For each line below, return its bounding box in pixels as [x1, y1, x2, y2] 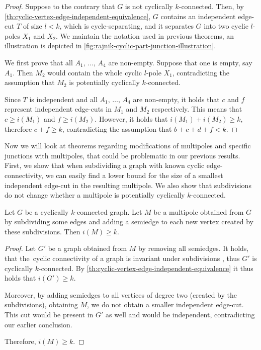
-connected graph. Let [74, 206, 142, 217]
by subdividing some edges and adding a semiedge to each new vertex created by [5, 216, 254, 227]
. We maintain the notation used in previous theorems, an [55, 30, 234, 41]
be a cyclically [25, 206, 69, 217]
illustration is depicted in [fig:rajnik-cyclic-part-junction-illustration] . [5, 40, 216, 51]
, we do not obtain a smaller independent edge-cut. [86, 299, 244, 310]
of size [23, 21, 42, 31]
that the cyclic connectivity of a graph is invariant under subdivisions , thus [5, 253, 240, 264]
